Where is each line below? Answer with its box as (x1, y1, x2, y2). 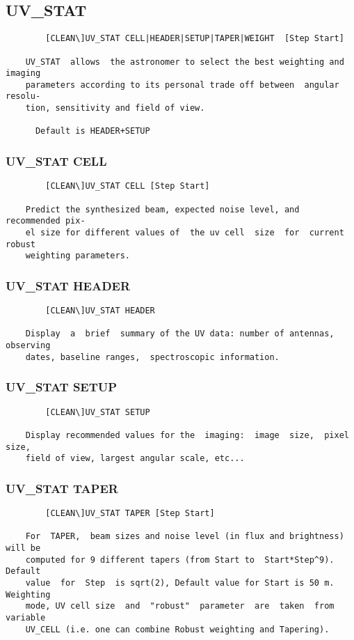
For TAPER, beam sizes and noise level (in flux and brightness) (25, 531, 344, 542)
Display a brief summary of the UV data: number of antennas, (25, 329, 335, 339)
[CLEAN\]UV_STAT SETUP (45, 407, 150, 417)
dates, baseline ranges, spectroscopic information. (25, 352, 280, 362)
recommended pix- (6, 216, 86, 226)
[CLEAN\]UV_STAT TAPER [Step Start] (45, 508, 215, 519)
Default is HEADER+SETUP (35, 126, 150, 136)
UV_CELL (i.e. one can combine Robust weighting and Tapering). (25, 624, 330, 634)
